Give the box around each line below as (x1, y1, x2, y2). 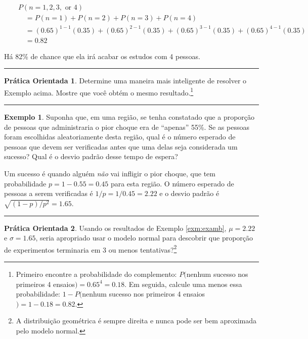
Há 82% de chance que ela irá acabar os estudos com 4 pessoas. (4, 51, 200, 61)
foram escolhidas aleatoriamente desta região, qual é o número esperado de (4, 131, 236, 142)
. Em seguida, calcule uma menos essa (124, 278, 242, 289)
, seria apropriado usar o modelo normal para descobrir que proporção (35, 232, 253, 243)
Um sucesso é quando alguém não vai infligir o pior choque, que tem (4, 168, 215, 179)
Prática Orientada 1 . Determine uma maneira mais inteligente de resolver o (4, 75, 247, 86)
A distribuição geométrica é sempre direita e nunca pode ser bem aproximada (16, 315, 257, 326)
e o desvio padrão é (159, 188, 219, 199)
